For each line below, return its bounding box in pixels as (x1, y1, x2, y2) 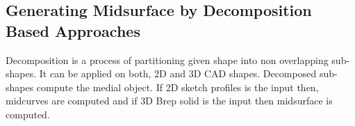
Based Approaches (6, 19, 140, 41)
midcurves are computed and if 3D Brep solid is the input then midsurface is (6, 93, 333, 108)
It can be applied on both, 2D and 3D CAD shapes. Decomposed (39, 66, 317, 81)
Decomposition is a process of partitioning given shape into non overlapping (6, 52, 329, 67)
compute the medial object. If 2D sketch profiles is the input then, (36, 79, 319, 94)
